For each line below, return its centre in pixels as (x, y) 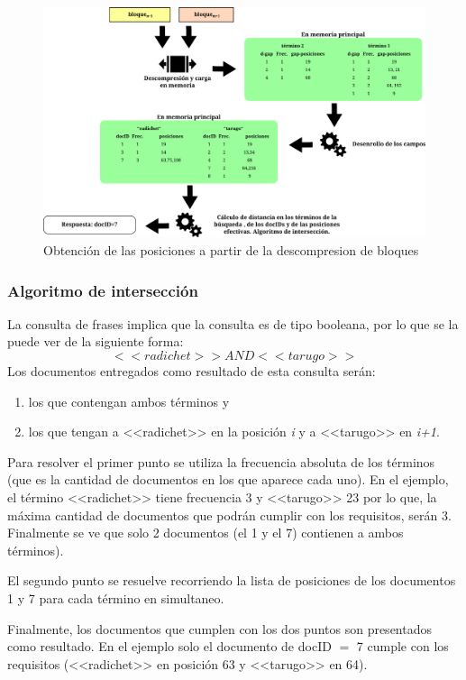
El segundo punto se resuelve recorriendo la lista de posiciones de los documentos (232, 580)
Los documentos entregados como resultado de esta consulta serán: (192, 371)
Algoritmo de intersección (103, 290)
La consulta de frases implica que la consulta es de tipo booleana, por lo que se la (233, 323)
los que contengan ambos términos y (129, 401)
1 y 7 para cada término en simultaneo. (116, 598)
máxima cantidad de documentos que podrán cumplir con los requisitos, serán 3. (229, 515)
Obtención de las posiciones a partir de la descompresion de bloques (231, 250)
